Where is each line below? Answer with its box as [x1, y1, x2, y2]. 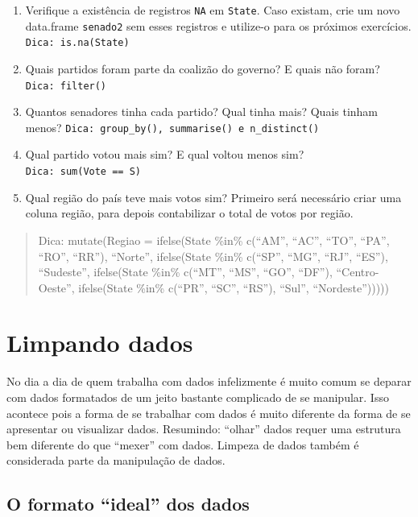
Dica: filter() [25, 80, 107, 92]
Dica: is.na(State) [25, 37, 130, 49]
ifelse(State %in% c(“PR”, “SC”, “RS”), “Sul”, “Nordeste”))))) [78, 279, 389, 296]
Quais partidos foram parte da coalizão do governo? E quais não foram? [25, 60, 380, 77]
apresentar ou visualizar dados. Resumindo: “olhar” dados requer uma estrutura [6, 420, 401, 437]
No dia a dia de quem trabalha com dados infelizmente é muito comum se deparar [6, 373, 412, 390]
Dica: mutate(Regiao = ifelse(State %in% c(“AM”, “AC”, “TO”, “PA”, [38, 231, 390, 248]
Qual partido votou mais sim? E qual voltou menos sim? [25, 146, 304, 163]
